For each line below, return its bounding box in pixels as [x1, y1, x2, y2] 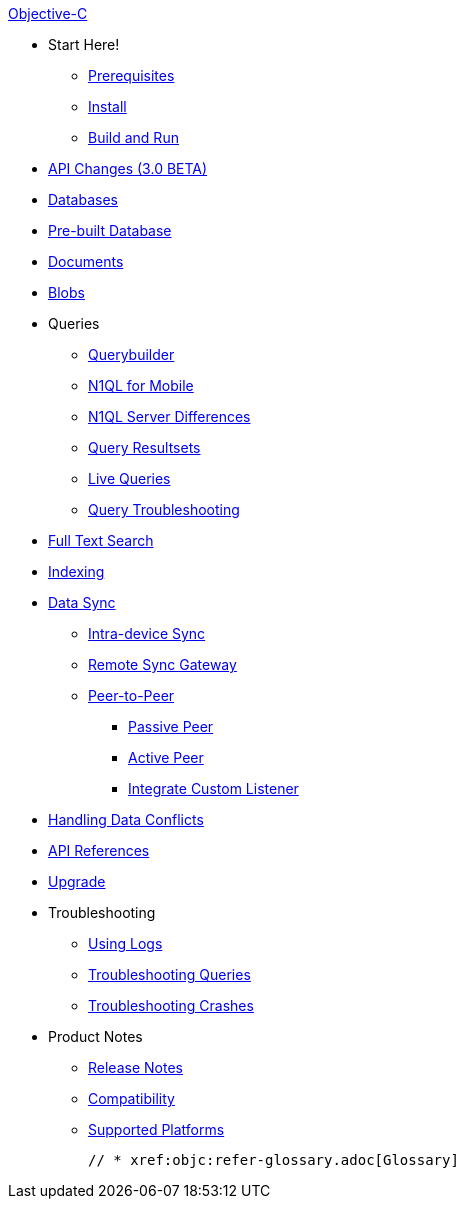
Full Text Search [48, 532, 154, 549]
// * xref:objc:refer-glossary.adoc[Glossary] [88, 1152, 459, 1168]
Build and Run [88, 129, 179, 146]
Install [88, 98, 127, 115]
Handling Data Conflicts [48, 811, 204, 828]
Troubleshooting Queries [88, 966, 251, 983]
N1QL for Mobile [88, 377, 194, 394]
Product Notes [48, 1028, 143, 1045]
